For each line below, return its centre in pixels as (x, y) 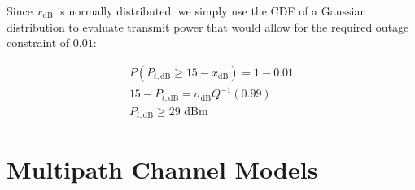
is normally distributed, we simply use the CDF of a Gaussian (212, 11)
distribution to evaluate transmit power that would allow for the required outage (208, 26)
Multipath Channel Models (162, 169)
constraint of (38, 43)
